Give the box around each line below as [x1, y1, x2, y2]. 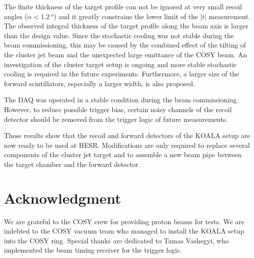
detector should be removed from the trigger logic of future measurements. [4, 114, 228, 124]
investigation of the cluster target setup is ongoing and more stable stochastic [4, 59, 237, 69]
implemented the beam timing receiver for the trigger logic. [4, 245, 182, 255]
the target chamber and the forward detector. [4, 159, 141, 169]
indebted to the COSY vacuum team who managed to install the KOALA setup [4, 226, 244, 236]
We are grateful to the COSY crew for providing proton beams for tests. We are [4, 216, 245, 226]
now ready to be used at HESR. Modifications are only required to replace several [4, 140, 250, 150]
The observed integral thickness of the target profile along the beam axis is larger [4, 21, 249, 31]
